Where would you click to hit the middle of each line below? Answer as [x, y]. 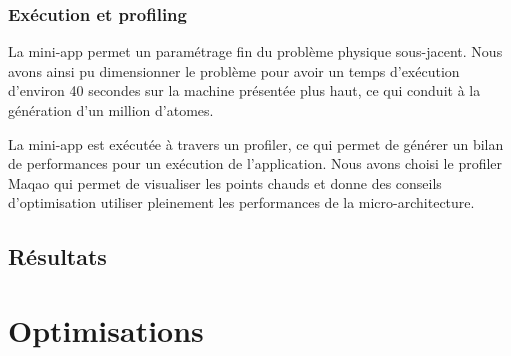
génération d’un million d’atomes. [111, 110]
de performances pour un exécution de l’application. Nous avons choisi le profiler [255, 163]
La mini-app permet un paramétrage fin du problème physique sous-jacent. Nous [255, 51]
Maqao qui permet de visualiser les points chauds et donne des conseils [225, 182]
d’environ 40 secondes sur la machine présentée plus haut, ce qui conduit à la [244, 90]
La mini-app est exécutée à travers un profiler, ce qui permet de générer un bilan [256, 143]
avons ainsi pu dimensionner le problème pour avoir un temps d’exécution [234, 70]
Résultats [57, 256]
